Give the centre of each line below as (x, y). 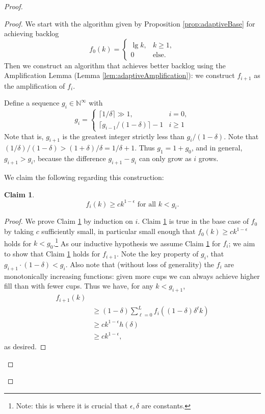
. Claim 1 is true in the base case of (193, 221)
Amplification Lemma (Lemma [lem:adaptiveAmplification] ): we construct (120, 75)
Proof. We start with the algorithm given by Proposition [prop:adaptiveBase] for (130, 23)
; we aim (242, 243)
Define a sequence (32, 103)
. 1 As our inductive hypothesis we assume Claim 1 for (137, 242)
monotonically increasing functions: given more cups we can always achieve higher (132, 276)
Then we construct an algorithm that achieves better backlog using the (115, 65)
